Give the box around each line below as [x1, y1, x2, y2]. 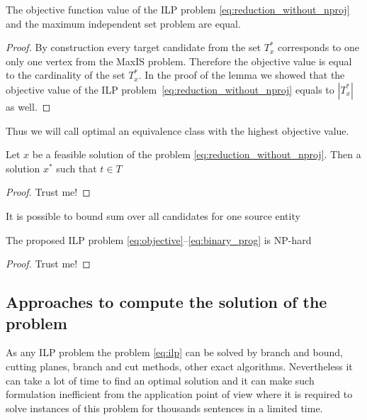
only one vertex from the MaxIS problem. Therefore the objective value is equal [6, 53, 352, 68]
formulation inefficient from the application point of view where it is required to [6, 387, 353, 402]
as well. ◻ [6, 99, 51, 114]
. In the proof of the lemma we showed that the [138, 67, 345, 82]
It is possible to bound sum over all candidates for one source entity [6, 208, 300, 223]
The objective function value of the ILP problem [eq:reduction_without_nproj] [6, 2, 350, 16]
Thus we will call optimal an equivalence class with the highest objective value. [6, 123, 349, 138]
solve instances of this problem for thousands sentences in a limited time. [6, 400, 323, 415]
